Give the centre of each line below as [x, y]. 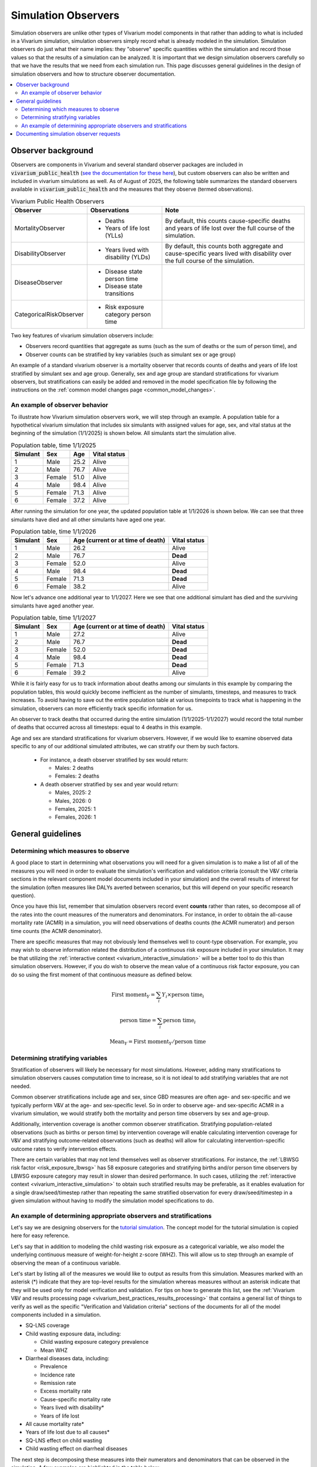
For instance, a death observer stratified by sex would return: [114, 759]
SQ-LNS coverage [48, 1326]
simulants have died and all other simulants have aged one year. [88, 519]
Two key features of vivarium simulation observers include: [82, 336]
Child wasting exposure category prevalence [95, 1342]
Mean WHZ [54, 1350]
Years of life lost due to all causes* [68, 1432]
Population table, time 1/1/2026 [53, 532]
